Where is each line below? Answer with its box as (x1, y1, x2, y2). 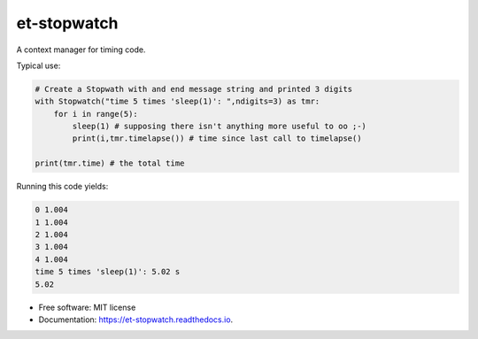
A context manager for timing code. (16, 44, 146, 55)
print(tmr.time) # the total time (35, 158, 185, 168)
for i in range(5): (53, 109, 139, 119)
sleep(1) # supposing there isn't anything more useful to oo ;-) (72, 121, 367, 132)
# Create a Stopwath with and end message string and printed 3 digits (35, 84, 353, 94)
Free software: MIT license (38, 302, 136, 312)
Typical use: (16, 60, 61, 71)
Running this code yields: (16, 181, 109, 192)
